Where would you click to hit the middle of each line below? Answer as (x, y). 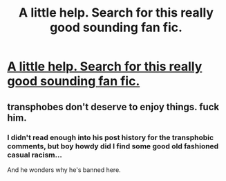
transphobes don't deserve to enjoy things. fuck (113, 106)
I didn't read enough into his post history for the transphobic (111, 137)
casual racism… (35, 155)
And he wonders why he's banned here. (64, 170)
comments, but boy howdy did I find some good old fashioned (113, 146)
